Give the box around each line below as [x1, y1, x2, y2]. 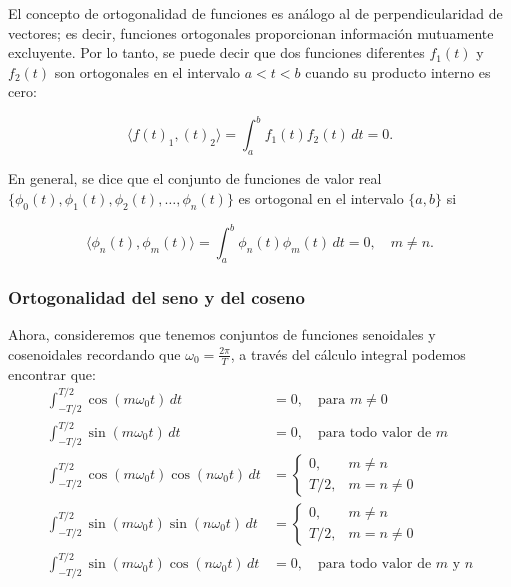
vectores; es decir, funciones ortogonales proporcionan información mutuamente [8, 22, 494, 43]
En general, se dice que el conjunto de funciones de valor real [8, 168, 382, 189]
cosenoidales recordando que [8, 343, 181, 364]
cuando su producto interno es [305, 61, 491, 82]
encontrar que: [8, 363, 96, 384]
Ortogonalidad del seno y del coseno [8, 284, 305, 309]
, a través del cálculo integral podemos [230, 343, 466, 364]
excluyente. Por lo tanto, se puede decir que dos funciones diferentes [8, 42, 425, 63]
